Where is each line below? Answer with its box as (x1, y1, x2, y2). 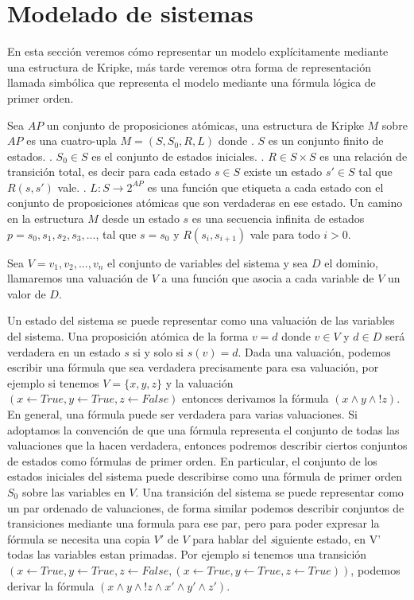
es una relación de (319, 147, 408, 164)
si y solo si (133, 343, 184, 360)
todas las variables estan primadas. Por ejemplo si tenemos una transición (7, 546, 367, 563)
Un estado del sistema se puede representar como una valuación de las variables (7, 312, 395, 329)
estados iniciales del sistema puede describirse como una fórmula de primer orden (7, 468, 402, 485)
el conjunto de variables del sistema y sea (107, 254, 308, 271)
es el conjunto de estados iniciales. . (91, 147, 265, 164)
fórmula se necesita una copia (7, 530, 150, 547)
